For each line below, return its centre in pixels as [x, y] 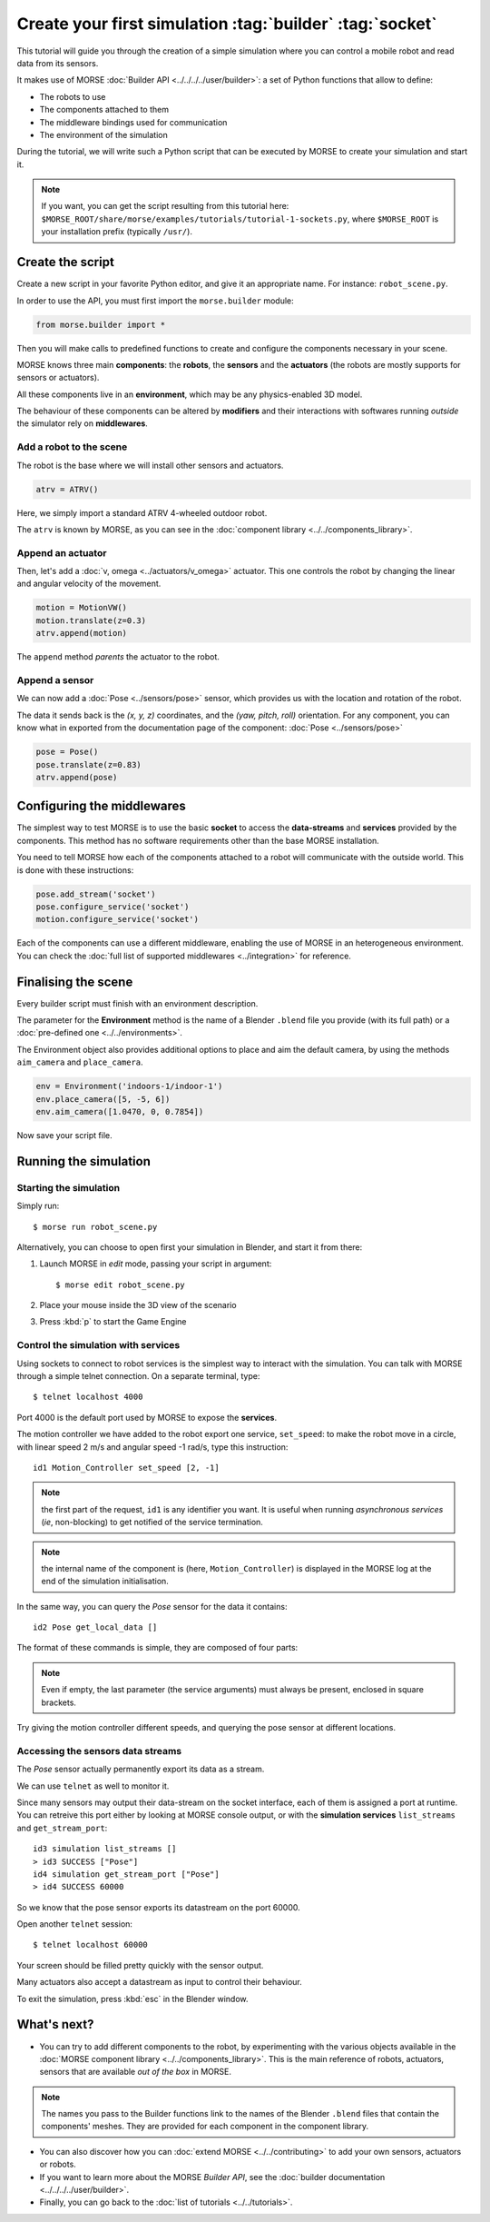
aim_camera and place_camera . [80, 1062]
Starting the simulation [69, 1187]
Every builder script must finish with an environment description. [137, 1003]
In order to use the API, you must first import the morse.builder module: [155, 301]
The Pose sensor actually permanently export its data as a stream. [141, 1769]
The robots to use [73, 96]
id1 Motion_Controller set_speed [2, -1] [126, 1468]
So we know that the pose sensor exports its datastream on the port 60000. [158, 1907]
